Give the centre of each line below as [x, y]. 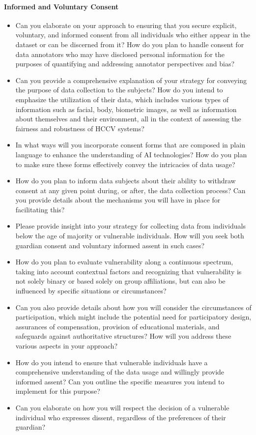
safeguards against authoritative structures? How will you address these [123, 336]
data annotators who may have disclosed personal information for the [120, 54]
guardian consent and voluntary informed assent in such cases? [110, 245]
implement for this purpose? [58, 391]
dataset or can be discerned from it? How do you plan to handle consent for [130, 44]
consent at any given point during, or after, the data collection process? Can [130, 190]
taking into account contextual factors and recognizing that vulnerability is [128, 271]
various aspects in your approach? [67, 346]
